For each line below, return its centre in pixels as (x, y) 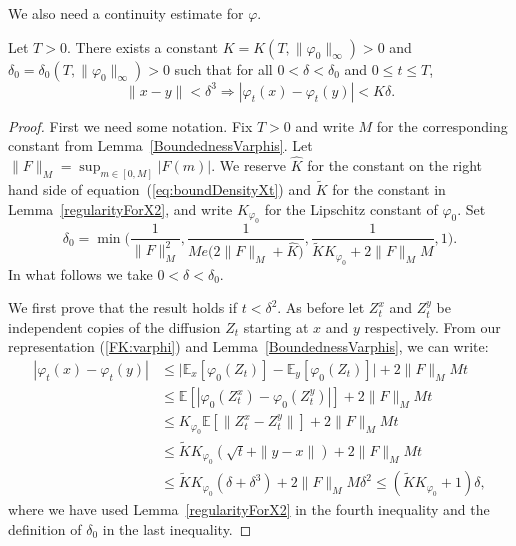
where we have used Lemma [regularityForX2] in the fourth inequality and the (249, 509)
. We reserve (249, 165)
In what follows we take (80, 273)
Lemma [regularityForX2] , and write (120, 208)
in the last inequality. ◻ (177, 528)
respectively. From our (432, 326)
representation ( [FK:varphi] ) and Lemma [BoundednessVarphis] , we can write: (248, 346)
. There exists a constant (142, 46)
